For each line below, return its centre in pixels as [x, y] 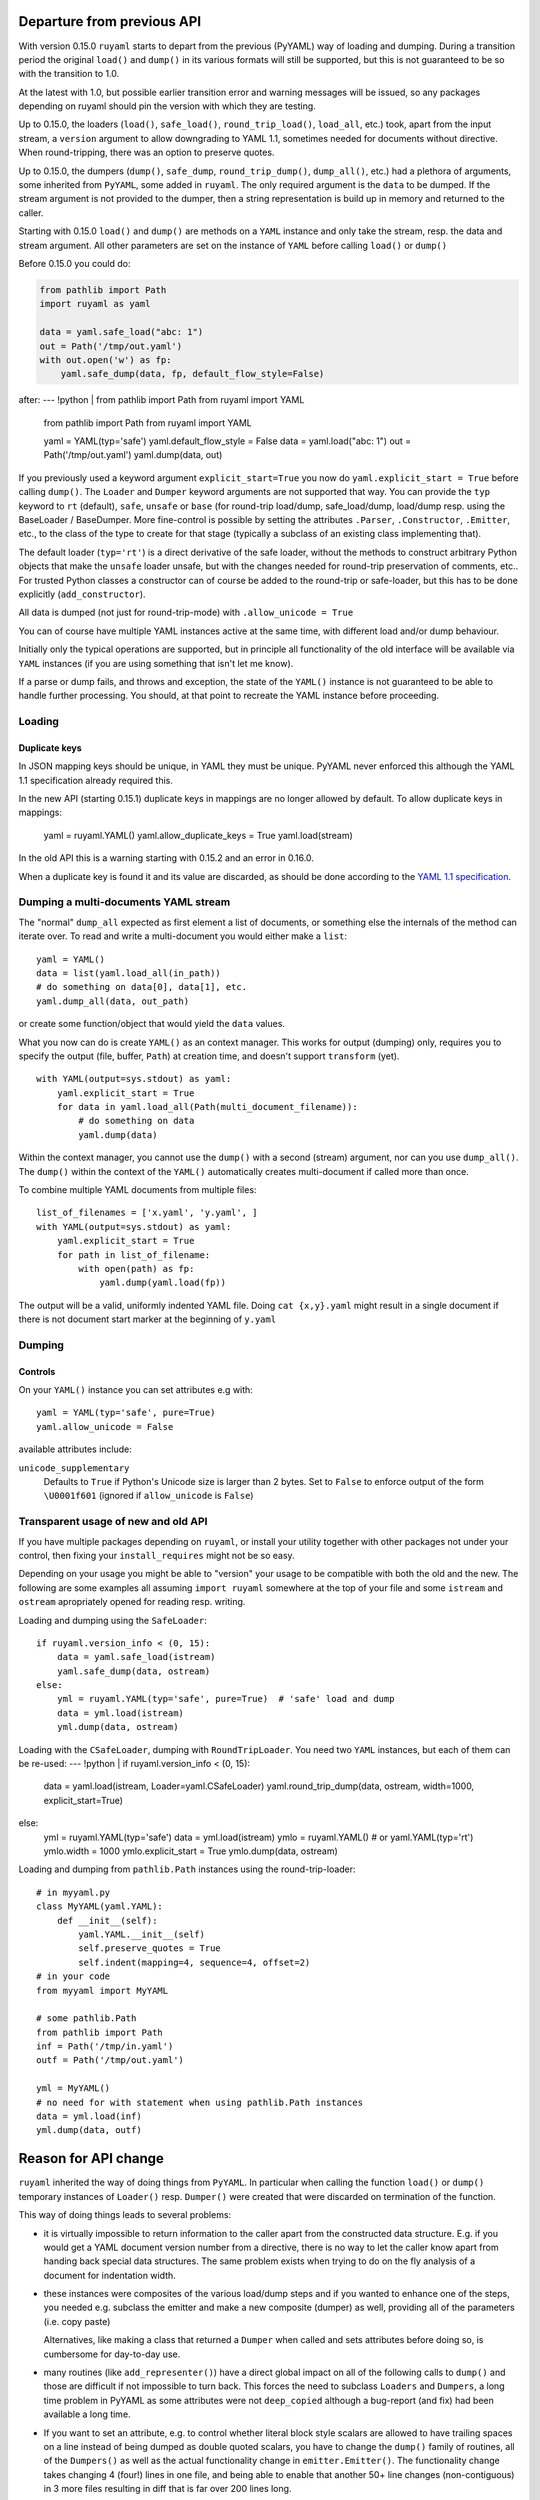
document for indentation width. [110, 2275]
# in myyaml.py [73, 1892]
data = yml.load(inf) [89, 2116]
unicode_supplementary [74, 1468]
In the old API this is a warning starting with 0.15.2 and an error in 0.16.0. [166, 858]
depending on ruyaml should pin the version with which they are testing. [167, 106]
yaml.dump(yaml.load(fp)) [163, 1283]
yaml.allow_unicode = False [105, 1426]
